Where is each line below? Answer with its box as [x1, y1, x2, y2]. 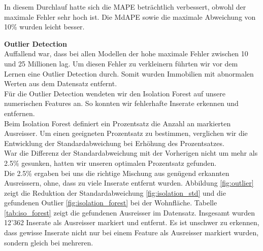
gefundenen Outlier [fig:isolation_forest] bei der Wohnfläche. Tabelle [4, 197, 217, 208]
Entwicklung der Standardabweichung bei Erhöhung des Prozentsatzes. [4, 137, 224, 148]
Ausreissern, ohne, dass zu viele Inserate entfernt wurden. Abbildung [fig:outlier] [4, 177, 254, 188]
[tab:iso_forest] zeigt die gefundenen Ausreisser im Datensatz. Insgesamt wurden [4, 207, 255, 218]
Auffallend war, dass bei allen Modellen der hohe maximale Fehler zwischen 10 [4, 48, 248, 59]
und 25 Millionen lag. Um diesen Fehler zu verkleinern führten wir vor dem [4, 58, 238, 68]
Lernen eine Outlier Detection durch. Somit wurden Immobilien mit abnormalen [4, 68, 254, 79]
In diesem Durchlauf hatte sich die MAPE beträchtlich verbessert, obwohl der [4, 2, 246, 12]
